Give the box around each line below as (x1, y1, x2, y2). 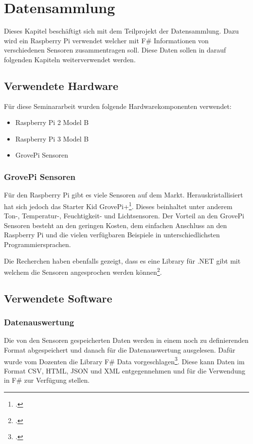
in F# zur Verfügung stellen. (4, 375, 90, 385)
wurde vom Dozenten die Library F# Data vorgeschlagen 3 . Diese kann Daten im (4, 355, 245, 366)
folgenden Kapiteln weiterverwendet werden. (4, 54, 136, 64)
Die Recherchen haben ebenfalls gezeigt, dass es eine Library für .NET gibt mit (4, 255, 241, 266)
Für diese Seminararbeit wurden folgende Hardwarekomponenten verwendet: (4, 101, 232, 111)
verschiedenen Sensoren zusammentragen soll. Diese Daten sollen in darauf (4, 45, 226, 55)
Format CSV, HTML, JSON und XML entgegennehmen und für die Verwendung (4, 365, 246, 375)
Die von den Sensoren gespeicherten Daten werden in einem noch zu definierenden (4, 335, 249, 345)
